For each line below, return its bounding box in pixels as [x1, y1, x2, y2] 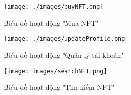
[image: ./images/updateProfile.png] [4, 35, 129, 43]
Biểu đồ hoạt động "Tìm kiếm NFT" [4, 82, 115, 92]
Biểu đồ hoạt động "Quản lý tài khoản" [4, 49, 124, 60]
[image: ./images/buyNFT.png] [4, 3, 104, 10]
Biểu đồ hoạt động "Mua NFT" [4, 17, 99, 28]
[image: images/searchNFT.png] [4, 67, 107, 75]
